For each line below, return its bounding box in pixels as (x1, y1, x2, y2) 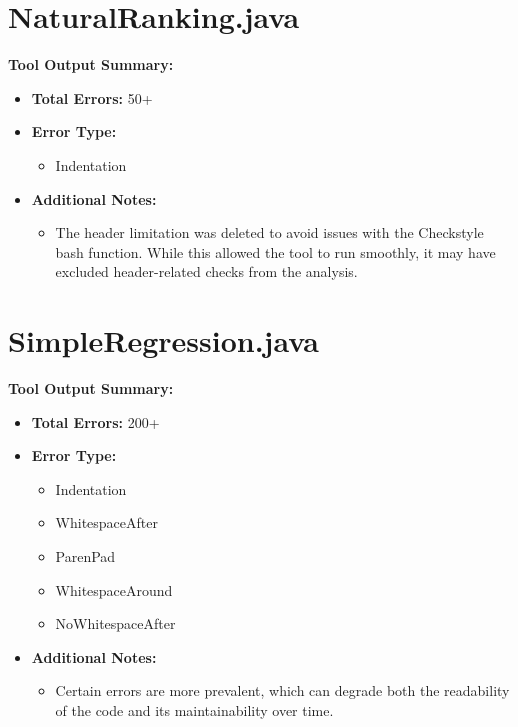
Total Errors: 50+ (31, 87, 153, 108)
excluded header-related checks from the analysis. (55, 261, 358, 282)
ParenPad (55, 545, 116, 566)
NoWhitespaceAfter (55, 613, 176, 634)
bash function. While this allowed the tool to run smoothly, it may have (55, 241, 496, 262)
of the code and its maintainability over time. (55, 699, 334, 720)
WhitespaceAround (55, 579, 173, 600)
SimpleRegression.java (8, 320, 319, 361)
